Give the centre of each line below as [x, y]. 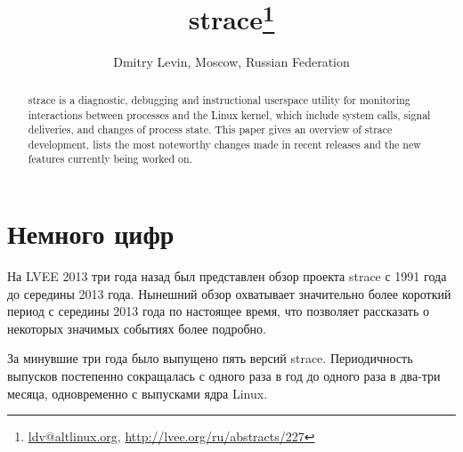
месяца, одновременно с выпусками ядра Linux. [138, 393]
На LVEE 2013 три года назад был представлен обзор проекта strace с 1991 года [227, 276]
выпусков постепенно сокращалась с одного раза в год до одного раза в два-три [224, 376]
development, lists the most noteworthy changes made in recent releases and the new [224, 144]
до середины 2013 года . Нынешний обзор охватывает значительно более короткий [229, 293]
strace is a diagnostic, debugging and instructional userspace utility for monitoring [219, 99]
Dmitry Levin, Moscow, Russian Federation [231, 62]
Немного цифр [91, 234]
